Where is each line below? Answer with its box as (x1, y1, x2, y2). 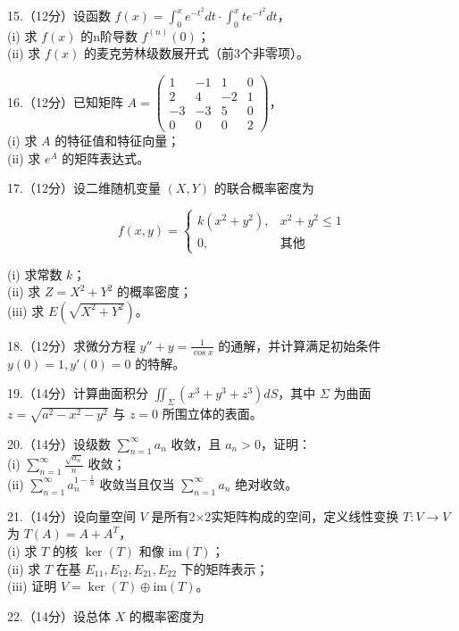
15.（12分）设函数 (7, 6, 111, 24)
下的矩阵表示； (180, 559, 269, 577)
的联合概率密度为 (213, 179, 314, 197)
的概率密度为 (129, 606, 204, 625)
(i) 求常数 (7, 264, 63, 283)
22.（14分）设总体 (7, 606, 111, 625)
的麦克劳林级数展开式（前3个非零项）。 (84, 44, 310, 62)
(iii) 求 (7, 301, 45, 320)
